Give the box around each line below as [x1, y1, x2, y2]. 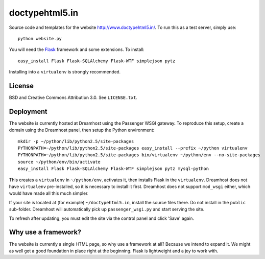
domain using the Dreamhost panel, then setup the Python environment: [9, 127, 155, 133]
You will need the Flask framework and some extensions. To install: [9, 47, 145, 52]
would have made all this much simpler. [9, 190, 89, 196]
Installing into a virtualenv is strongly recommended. [9, 69, 121, 75]
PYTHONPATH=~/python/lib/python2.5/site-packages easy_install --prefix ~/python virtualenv [18, 145, 248, 151]
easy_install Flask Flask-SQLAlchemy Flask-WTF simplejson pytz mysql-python [18, 166, 209, 171]
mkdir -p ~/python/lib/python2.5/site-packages [18, 139, 134, 144]
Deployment [9, 107, 48, 116]
